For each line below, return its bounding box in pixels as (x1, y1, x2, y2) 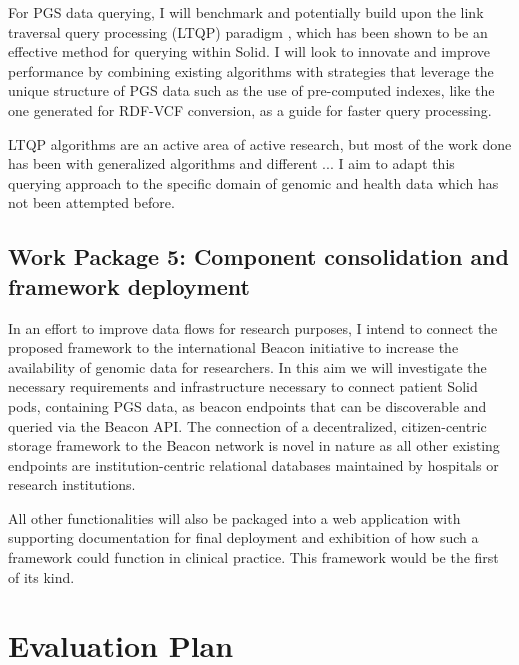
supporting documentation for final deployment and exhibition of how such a (8, 527, 479, 548)
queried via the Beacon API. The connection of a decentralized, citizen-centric (8, 415, 487, 436)
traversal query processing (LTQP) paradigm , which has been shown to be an (8, 21, 488, 42)
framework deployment (8, 270, 250, 301)
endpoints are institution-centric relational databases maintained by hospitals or (8, 454, 499, 475)
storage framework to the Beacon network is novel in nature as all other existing (8, 435, 500, 456)
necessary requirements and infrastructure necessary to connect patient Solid (8, 376, 478, 397)
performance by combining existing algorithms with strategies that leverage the (8, 60, 494, 81)
